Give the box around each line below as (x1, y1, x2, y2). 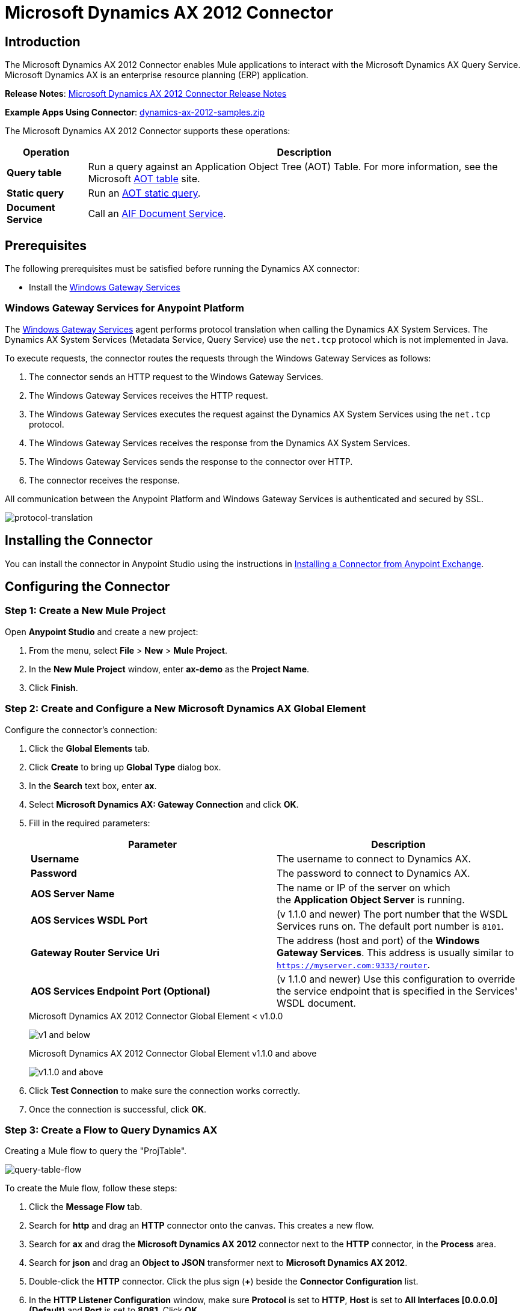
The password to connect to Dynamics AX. (277, 867, 470, 879)
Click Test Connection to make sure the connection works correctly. (29, 1085, 300, 1096)
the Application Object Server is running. (277, 893, 465, 906)
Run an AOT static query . (88, 187, 201, 200)
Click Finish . (29, 682, 78, 693)
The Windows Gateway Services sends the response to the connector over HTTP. (29, 456, 353, 467)
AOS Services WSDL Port (31, 913, 148, 926)
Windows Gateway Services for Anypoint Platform (5, 302, 245, 315)
